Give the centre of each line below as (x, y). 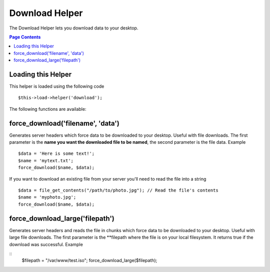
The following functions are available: (48, 109)
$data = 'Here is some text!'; (56, 154)
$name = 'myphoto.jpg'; (47, 197)
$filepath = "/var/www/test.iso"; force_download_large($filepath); (89, 261)
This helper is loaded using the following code (57, 86)
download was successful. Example (46, 244)
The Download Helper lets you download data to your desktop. (74, 28)
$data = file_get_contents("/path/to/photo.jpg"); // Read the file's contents (118, 190)
